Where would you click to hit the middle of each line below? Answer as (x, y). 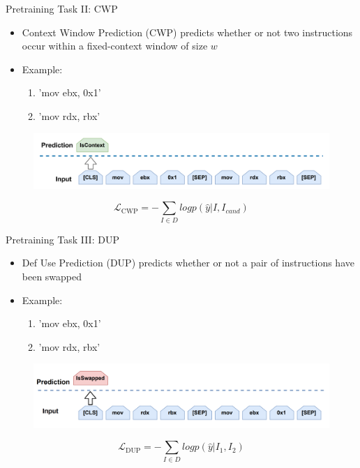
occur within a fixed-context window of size (115, 46)
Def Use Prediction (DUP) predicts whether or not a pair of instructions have (188, 263)
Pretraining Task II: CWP (62, 8)
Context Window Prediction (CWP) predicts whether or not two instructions (187, 32)
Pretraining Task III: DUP (62, 239)
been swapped (52, 276)
